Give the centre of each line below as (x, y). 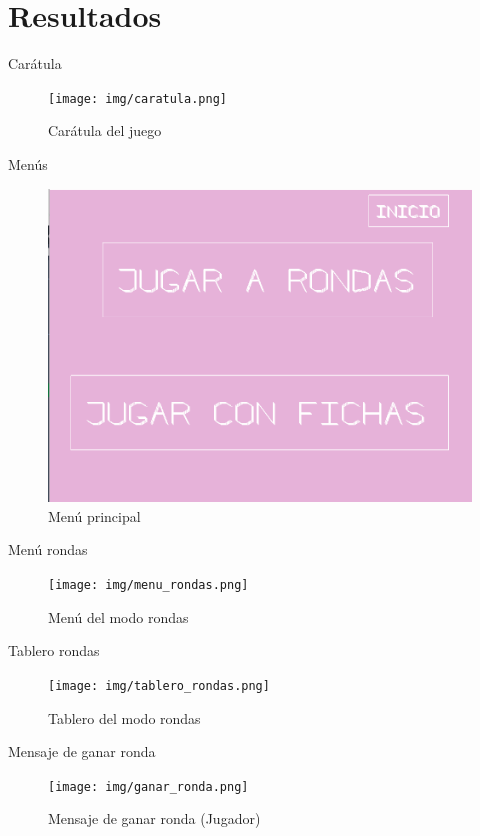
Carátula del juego (105, 130)
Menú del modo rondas (118, 616)
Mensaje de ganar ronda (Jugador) (154, 818)
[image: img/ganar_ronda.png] (148, 786)
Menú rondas (48, 549)
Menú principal (94, 515)
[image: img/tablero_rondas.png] (159, 685)
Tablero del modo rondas (124, 717)
